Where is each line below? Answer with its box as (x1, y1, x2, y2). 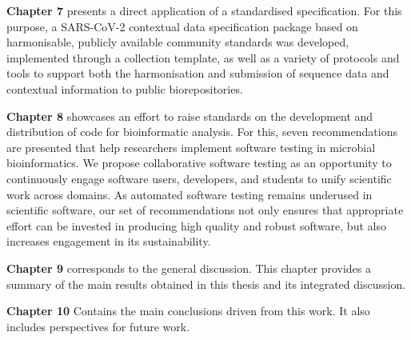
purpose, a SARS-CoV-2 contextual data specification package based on (6, 18, 358, 34)
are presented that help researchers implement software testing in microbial (6, 138, 376, 155)
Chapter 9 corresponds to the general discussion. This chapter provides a (6, 259, 371, 276)
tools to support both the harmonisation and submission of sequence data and (6, 65, 389, 82)
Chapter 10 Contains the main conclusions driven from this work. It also (6, 302, 370, 319)
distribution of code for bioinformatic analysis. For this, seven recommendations (6, 123, 397, 140)
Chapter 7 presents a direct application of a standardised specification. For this (6, 2, 402, 18)
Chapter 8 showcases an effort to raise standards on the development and (6, 107, 373, 124)
